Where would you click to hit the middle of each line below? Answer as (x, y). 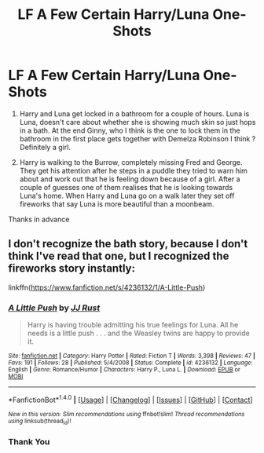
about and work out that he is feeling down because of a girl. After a (130, 179)
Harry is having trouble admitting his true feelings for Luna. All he (133, 325)
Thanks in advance (39, 219)
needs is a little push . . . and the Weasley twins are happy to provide (138, 333)
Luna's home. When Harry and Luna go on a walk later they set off (127, 195)
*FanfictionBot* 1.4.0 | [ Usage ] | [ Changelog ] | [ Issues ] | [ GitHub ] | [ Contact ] (130, 399)
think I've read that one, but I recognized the (119, 256)
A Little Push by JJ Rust (54, 308)
